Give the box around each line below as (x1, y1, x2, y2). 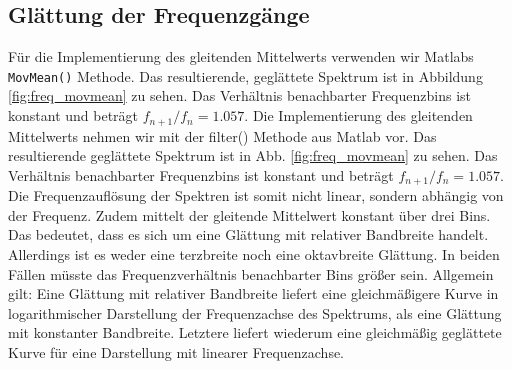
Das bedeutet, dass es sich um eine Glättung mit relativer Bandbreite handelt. (8, 224, 489, 245)
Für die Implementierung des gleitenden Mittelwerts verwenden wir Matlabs (8, 46, 474, 67)
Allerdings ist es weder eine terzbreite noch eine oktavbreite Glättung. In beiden (8, 243, 500, 264)
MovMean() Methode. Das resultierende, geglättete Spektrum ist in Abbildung (8, 65, 483, 86)
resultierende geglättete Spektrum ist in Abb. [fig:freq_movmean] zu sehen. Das (8, 145, 498, 166)
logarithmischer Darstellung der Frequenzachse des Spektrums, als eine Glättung (8, 302, 502, 323)
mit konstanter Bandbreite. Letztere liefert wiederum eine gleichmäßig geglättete (8, 322, 502, 343)
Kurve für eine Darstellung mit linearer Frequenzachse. (8, 341, 345, 362)
